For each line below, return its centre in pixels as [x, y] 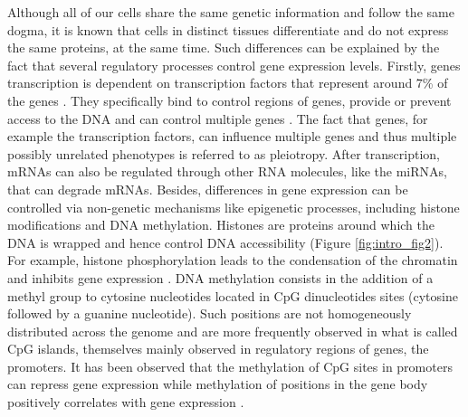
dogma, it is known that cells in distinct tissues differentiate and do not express [228, 29]
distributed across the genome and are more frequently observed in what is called [233, 331]
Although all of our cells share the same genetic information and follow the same [231, 12]
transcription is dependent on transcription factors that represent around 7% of [228, 83]
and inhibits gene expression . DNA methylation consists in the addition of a [220, 277]
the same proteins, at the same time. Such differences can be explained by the [224, 47]
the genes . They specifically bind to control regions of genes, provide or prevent [229, 100]
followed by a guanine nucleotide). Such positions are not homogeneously [210, 313]
